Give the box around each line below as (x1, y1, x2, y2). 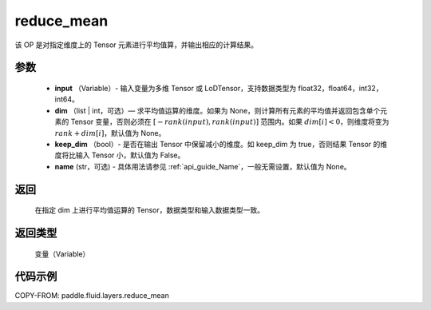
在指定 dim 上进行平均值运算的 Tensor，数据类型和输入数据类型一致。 (34, 205, 265, 215)
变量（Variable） (34, 248, 90, 259)
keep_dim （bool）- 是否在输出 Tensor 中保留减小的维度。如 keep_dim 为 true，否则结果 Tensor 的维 (54, 139, 388, 149)
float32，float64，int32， (298, 83, 383, 93)
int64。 (54, 94, 79, 104)
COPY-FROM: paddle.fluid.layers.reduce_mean (14, 291, 169, 300)
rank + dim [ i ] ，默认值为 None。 (54, 128, 166, 137)
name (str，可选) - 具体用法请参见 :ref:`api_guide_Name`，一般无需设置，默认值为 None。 (54, 161, 351, 171)
